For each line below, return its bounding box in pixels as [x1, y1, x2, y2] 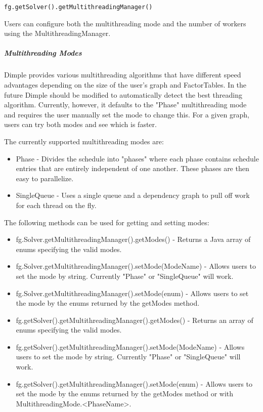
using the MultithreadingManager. [4, 28, 111, 38]
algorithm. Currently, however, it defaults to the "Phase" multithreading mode [4, 99, 247, 110]
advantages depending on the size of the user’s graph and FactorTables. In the [4, 79, 247, 90]
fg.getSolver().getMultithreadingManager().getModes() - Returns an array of [16, 314, 253, 325]
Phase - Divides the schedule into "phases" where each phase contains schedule [16, 153, 259, 163]
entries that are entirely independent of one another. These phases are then [16, 163, 249, 174]
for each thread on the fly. [16, 199, 97, 210]
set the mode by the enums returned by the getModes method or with [16, 388, 234, 399]
